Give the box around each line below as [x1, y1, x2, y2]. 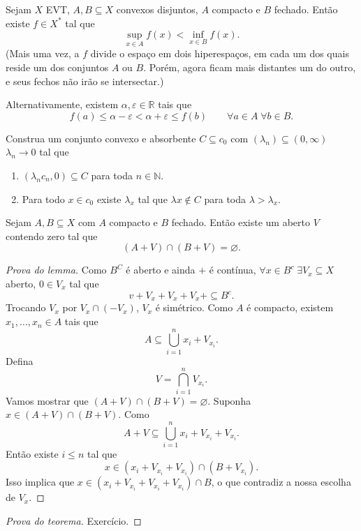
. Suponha [207, 393, 251, 407]
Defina [6, 353, 34, 368]
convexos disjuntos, [116, 2, 198, 16]
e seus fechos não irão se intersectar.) [6, 73, 164, 88]
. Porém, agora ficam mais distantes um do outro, [143, 60, 356, 74]
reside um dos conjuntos [6, 60, 109, 74]
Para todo [22, 191, 65, 206]
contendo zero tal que [6, 228, 98, 243]
